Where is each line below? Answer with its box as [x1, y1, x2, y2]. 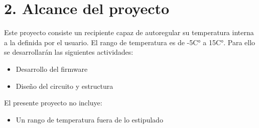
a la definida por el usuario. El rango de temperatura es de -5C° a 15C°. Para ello [4, 37, 255, 47]
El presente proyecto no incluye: [4, 97, 102, 108]
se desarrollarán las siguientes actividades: [4, 47, 134, 57]
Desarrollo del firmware [16, 63, 88, 74]
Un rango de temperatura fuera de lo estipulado [16, 114, 163, 124]
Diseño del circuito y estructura [16, 80, 113, 91]
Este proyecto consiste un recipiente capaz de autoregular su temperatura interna [4, 27, 254, 38]
